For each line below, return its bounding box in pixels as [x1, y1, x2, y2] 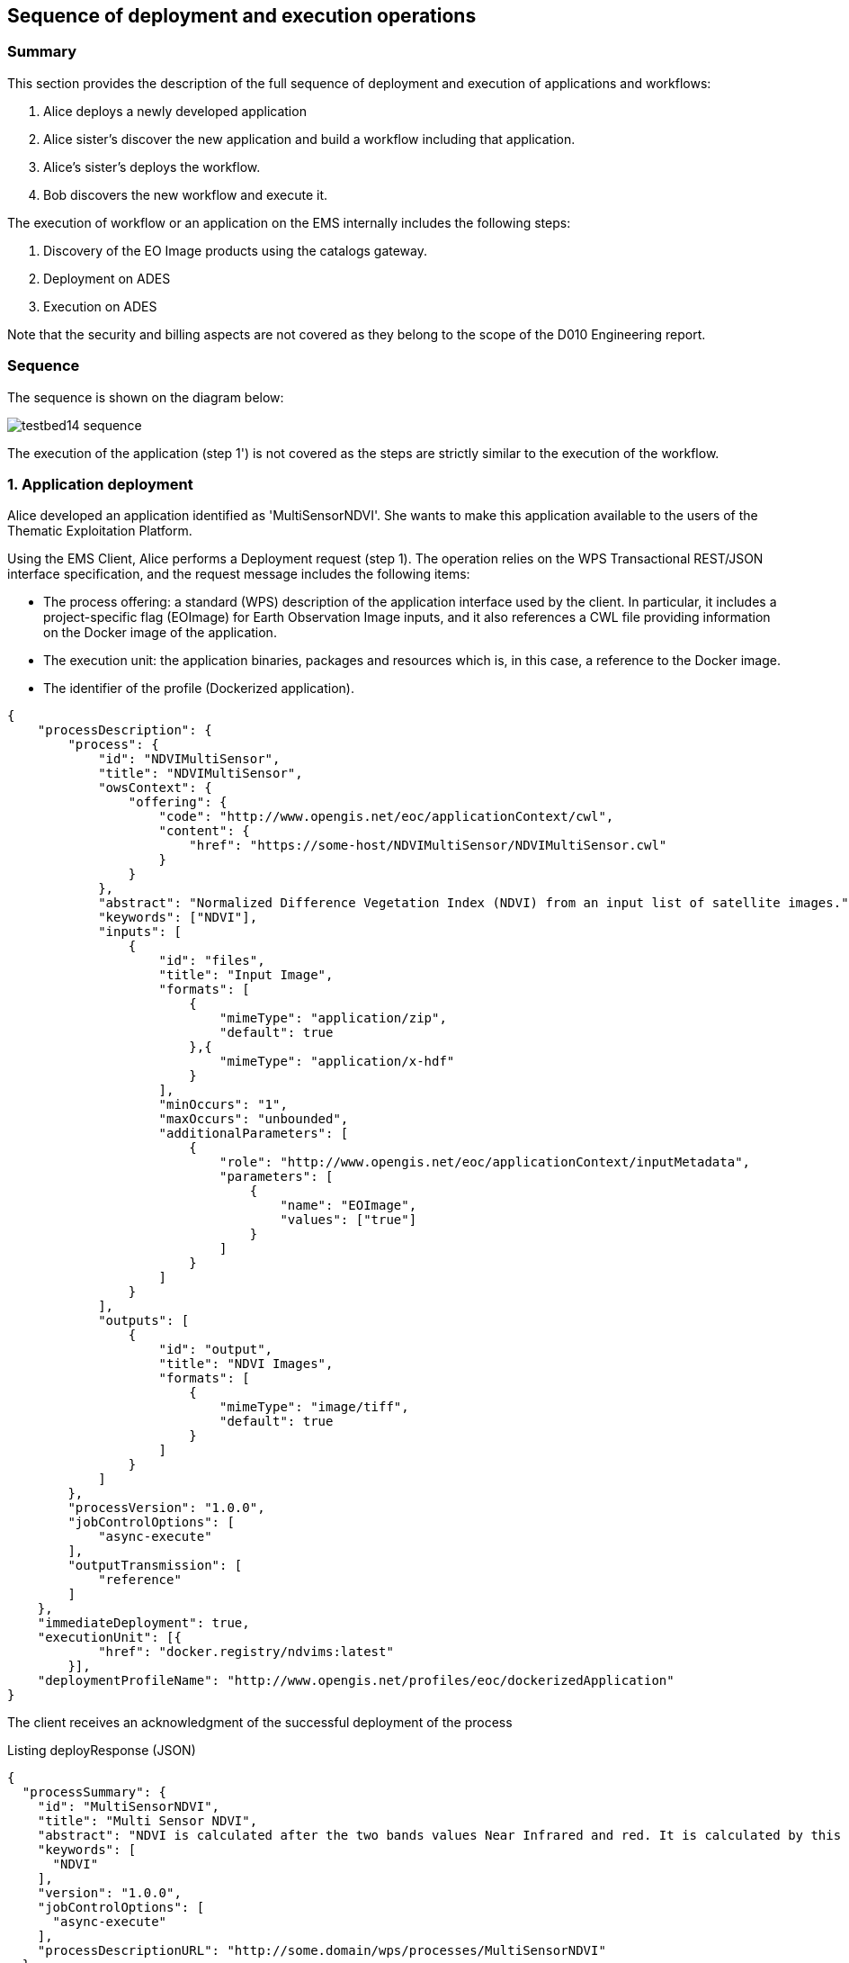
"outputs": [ [98, 1313, 190, 1328]
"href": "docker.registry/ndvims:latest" [98, 1644, 394, 1660]
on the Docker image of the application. [43, 625, 277, 641]
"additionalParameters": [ [158, 1126, 349, 1141]
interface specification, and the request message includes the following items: [7, 566, 470, 582]
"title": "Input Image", [158, 968, 334, 983]
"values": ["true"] [280, 1212, 417, 1228]
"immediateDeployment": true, [37, 1616, 250, 1631]
